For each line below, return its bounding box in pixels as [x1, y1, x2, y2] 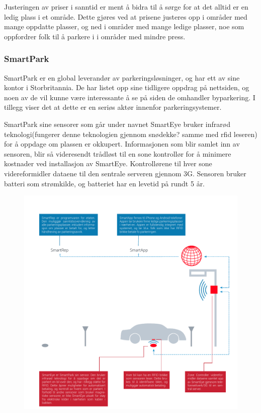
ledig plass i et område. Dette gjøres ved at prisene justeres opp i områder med [4, 11, 247, 22]
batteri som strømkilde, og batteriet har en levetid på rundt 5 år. [4, 178, 205, 188]
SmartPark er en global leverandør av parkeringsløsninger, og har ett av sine [4, 72, 240, 83]
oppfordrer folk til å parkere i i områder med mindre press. [4, 31, 186, 41]
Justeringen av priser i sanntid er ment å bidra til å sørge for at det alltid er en [4, 2, 248, 12]
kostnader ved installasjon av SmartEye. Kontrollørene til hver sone [4, 158, 212, 169]
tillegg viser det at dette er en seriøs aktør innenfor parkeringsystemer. [4, 102, 222, 112]
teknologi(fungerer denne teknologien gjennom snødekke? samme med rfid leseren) [4, 128, 257, 139]
